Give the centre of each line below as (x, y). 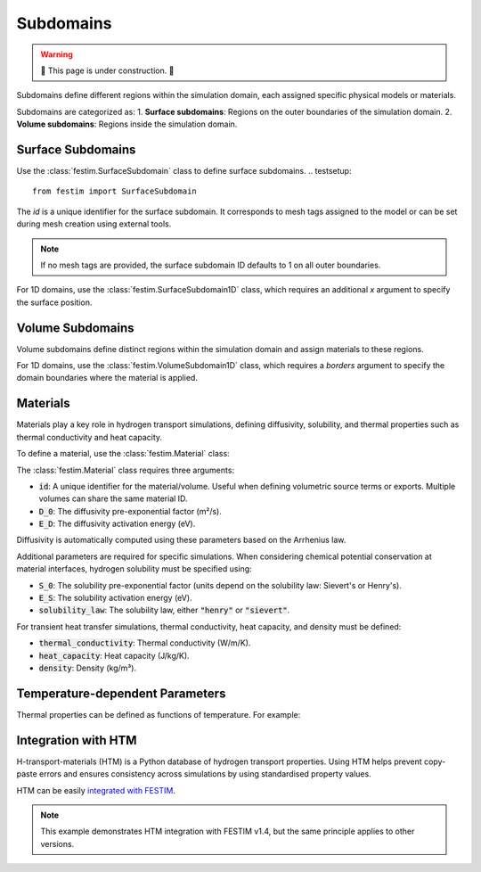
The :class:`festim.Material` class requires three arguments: (126, 470)
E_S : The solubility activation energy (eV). (115, 598)
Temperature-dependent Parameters (121, 693)
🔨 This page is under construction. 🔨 (107, 70)
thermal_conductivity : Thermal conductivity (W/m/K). (145, 643)
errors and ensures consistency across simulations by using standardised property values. (205, 774)
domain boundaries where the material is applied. (107, 378)
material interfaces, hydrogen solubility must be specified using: (135, 569)
